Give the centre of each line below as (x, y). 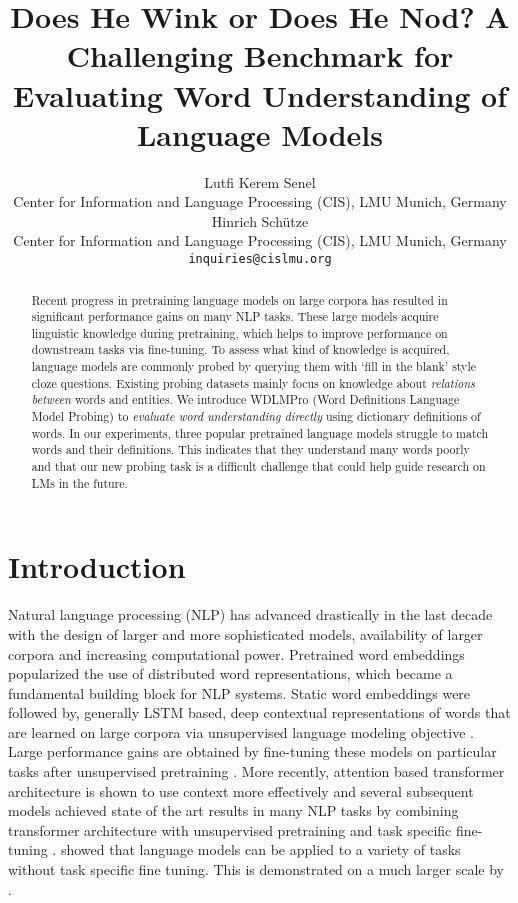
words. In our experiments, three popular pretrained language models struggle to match (260, 432)
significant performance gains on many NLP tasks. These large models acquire (235, 316)
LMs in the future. (79, 482)
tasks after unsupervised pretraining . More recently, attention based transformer (256, 771)
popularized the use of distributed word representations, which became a (230, 673)
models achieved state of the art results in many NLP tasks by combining (233, 810)
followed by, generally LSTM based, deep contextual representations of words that (259, 712)
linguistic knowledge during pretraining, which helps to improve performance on (239, 332)
